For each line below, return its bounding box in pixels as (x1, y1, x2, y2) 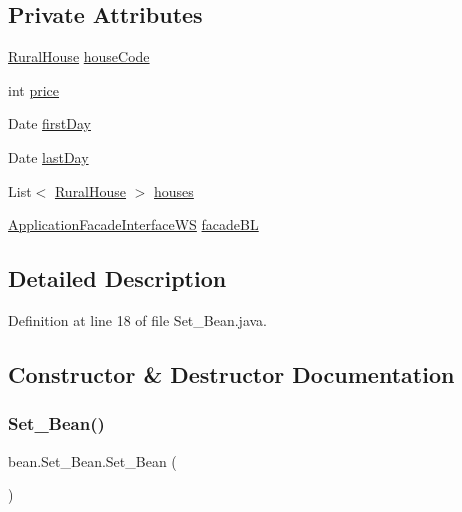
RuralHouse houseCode (8, 46, 150, 67)
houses (154, 180, 194, 201)
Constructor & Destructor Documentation (8, 358, 455, 389)
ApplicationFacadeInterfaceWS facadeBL (8, 214, 259, 235)
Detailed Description (8, 263, 227, 294)
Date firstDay (8, 113, 91, 134)
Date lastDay (8, 146, 89, 167)
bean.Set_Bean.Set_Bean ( (8, 450, 177, 471)
